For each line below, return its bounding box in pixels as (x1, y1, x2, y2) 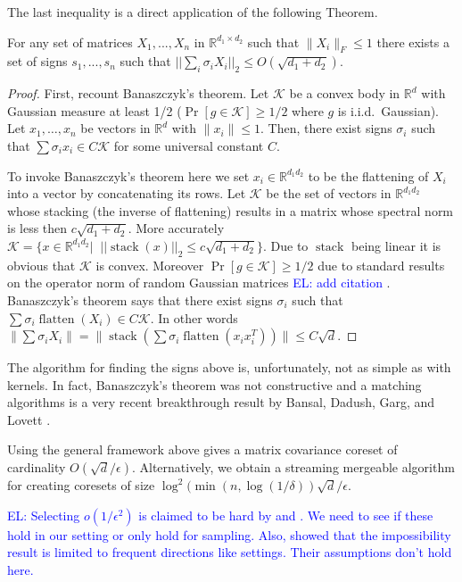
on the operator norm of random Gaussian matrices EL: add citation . (7, 273, 391, 292)
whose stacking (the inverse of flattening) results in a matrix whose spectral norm (7, 201, 454, 220)
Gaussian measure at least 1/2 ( (7, 101, 182, 120)
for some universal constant (113, 136, 264, 154)
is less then (7, 219, 68, 237)
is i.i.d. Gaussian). (337, 101, 439, 120)
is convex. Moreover (95, 255, 204, 274)
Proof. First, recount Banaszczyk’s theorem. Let (7, 84, 269, 103)
